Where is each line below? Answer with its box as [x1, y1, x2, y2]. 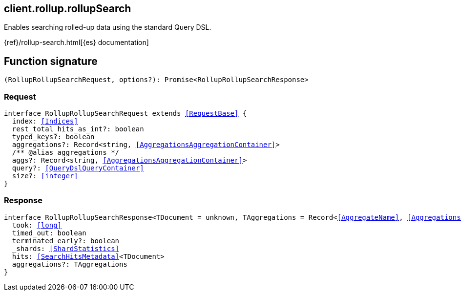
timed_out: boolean [12, 229, 86, 237]
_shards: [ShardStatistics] [12, 244, 120, 253]
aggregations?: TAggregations [12, 260, 127, 268]
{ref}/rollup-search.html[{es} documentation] [4, 38, 149, 47]
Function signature [4, 55, 98, 67]
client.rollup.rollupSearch [4, 2, 131, 15]
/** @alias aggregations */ [12, 148, 120, 157]
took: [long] [12, 221, 62, 229]
